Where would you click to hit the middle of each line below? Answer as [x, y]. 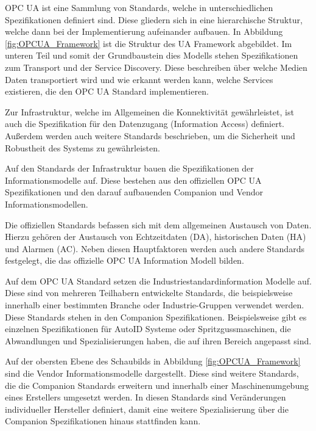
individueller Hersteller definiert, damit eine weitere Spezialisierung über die [147, 409]
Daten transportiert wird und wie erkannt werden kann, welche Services [139, 79]
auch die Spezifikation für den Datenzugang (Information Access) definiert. [145, 124]
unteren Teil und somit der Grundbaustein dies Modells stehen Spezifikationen [152, 55]
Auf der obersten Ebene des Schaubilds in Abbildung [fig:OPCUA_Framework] [153, 361]
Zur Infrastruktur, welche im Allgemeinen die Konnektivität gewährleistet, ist [149, 111]
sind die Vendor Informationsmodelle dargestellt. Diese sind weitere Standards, [152, 373]
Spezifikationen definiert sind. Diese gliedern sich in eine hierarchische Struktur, [154, 19]
